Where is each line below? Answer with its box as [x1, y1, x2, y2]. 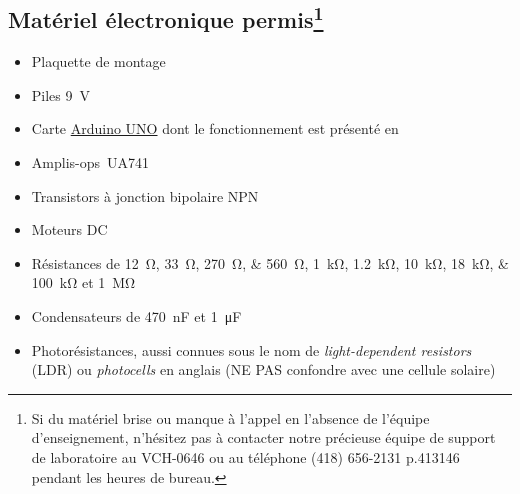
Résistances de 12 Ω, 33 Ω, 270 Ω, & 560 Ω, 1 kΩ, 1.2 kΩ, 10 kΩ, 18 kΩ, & [31, 252, 509, 273]
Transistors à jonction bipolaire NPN [31, 185, 259, 206]
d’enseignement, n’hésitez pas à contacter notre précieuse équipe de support [31, 427, 496, 448]
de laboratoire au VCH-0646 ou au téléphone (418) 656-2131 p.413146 [31, 446, 460, 467]
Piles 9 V [31, 84, 91, 105]
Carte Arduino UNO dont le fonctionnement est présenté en [31, 118, 399, 139]
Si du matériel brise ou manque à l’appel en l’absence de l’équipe [31, 407, 430, 428]
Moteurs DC [31, 219, 108, 240]
